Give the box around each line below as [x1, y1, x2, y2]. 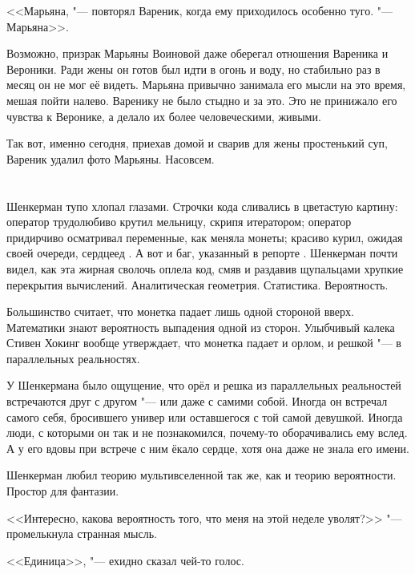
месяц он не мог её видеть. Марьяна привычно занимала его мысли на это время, [6, 76, 406, 93]
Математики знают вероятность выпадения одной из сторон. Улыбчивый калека [6, 318, 395, 335]
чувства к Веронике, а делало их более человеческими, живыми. [6, 107, 321, 124]
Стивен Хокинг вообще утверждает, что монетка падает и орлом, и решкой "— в [6, 334, 401, 351]
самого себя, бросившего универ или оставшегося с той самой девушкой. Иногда [6, 408, 403, 425]
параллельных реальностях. [6, 350, 140, 366]
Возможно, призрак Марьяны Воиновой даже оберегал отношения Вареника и [6, 45, 389, 62]
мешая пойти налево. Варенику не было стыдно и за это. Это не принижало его [6, 91, 397, 108]
